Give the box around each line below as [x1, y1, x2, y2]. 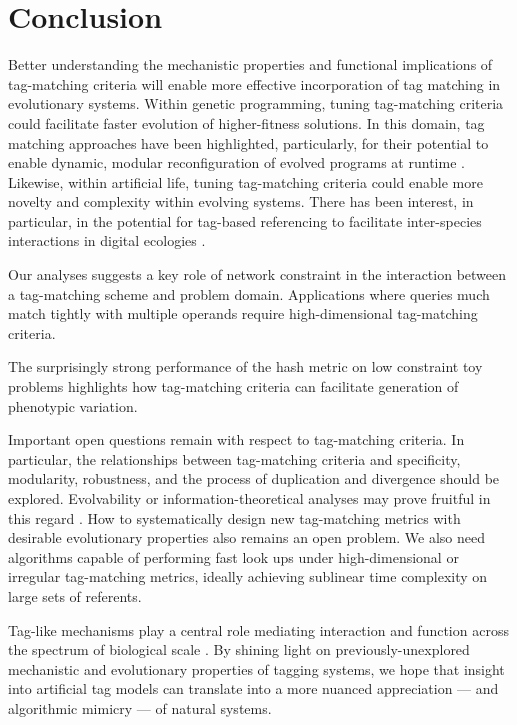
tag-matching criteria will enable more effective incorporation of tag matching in [8, 73, 501, 94]
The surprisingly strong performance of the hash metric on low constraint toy [8, 356, 483, 377]
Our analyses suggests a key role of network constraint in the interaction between [8, 264, 507, 285]
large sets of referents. [8, 585, 142, 606]
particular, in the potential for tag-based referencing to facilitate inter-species [8, 210, 482, 231]
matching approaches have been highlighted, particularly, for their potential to [8, 132, 489, 153]
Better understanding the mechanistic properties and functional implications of [8, 54, 493, 75]
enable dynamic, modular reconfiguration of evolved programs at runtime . [8, 152, 465, 173]
